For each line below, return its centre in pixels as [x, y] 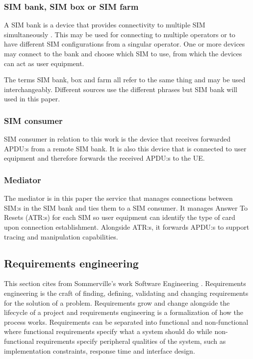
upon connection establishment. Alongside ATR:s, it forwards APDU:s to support [127, 227]
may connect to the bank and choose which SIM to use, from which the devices [123, 53]
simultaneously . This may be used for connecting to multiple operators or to [120, 34]
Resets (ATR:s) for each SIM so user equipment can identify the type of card [120, 217]
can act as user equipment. [44, 63]
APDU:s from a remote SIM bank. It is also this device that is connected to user [125, 148]
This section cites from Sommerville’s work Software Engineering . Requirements [125, 283]
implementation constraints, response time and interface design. [100, 350]
